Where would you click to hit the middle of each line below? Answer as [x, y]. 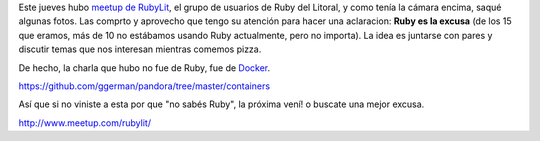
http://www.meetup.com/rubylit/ [85, 122]
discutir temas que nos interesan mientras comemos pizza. [140, 49]
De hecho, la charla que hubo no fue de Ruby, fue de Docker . [144, 67]
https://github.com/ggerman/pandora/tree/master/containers [144, 86]
